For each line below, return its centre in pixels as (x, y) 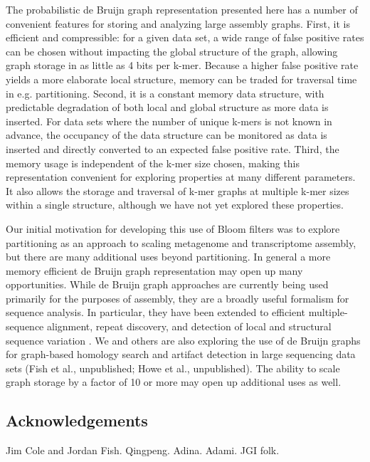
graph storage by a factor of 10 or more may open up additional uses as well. (174, 382)
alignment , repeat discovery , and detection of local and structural (189, 326)
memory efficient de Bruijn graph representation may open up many (154, 270)
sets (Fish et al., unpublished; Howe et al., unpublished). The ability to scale (173, 368)
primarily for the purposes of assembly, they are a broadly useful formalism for (178, 298)
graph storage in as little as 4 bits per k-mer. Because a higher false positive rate (182, 65)
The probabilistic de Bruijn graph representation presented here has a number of (182, 9)
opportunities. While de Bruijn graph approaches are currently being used (167, 284)
